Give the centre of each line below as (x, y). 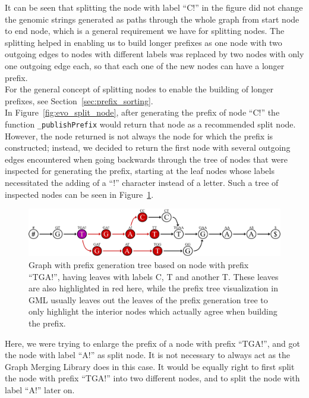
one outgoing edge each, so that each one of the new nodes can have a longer (145, 65)
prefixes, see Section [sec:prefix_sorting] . (79, 100)
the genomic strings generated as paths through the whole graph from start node (152, 19)
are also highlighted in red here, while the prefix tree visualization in (153, 288)
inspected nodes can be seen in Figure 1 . (79, 194)
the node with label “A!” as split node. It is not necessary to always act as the (148, 355)
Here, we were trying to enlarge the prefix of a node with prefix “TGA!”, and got (152, 343)
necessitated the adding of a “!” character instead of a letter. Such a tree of (142, 182)
